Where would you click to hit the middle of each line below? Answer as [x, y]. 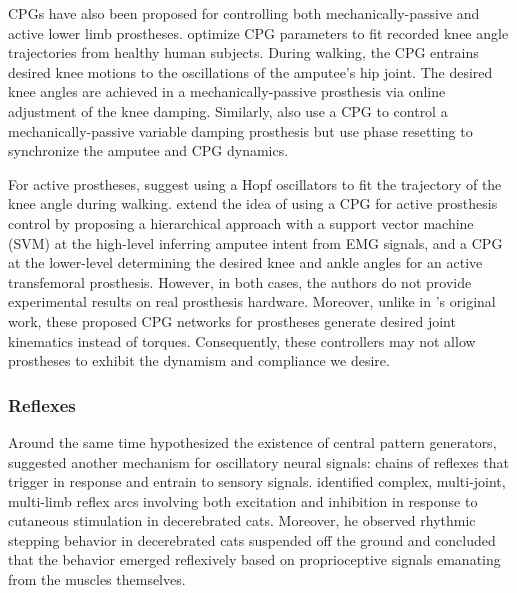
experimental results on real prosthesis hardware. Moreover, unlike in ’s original [252, 301]
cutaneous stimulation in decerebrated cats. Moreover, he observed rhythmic [242, 520]
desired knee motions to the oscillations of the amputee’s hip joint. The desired [250, 71]
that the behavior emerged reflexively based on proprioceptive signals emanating [254, 559]
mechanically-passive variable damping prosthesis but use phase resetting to [240, 130]
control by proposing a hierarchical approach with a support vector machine [241, 222]
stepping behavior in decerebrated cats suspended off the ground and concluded [252, 539]
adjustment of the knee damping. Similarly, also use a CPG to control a [228, 110]
